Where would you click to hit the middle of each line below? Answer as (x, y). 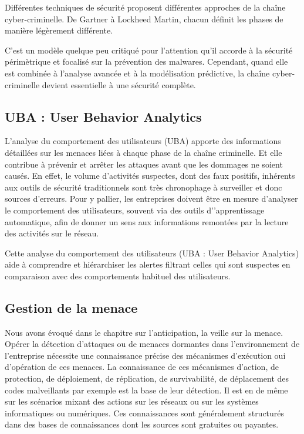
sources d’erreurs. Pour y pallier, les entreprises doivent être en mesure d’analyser (151, 198)
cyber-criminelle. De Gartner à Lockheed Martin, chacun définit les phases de (144, 19)
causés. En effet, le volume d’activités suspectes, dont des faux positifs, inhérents (150, 176)
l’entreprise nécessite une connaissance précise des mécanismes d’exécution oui (145, 355)
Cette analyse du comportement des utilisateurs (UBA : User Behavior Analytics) (152, 253)
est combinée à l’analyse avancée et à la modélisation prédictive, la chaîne (137, 73)
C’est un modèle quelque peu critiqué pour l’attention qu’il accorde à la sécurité (149, 50)
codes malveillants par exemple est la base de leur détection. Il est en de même (146, 390)
